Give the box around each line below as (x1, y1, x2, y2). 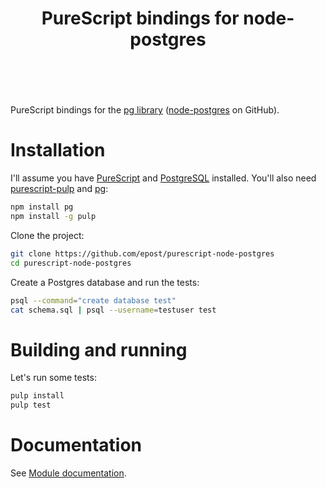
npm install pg (10, 202, 74, 212)
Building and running (10, 338, 188, 361)
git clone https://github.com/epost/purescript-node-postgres (10, 248, 275, 259)
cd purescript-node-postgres (10, 258, 132, 268)
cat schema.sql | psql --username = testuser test (10, 305, 217, 315)
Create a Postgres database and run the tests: (10, 276, 200, 288)
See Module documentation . (10, 467, 127, 479)
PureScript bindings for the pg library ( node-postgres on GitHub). (10, 104, 280, 116)
